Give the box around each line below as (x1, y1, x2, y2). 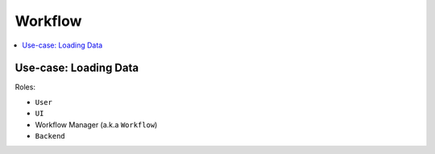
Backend (35, 131, 66, 141)
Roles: (14, 82, 36, 92)
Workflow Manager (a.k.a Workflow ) (35, 119, 158, 129)
